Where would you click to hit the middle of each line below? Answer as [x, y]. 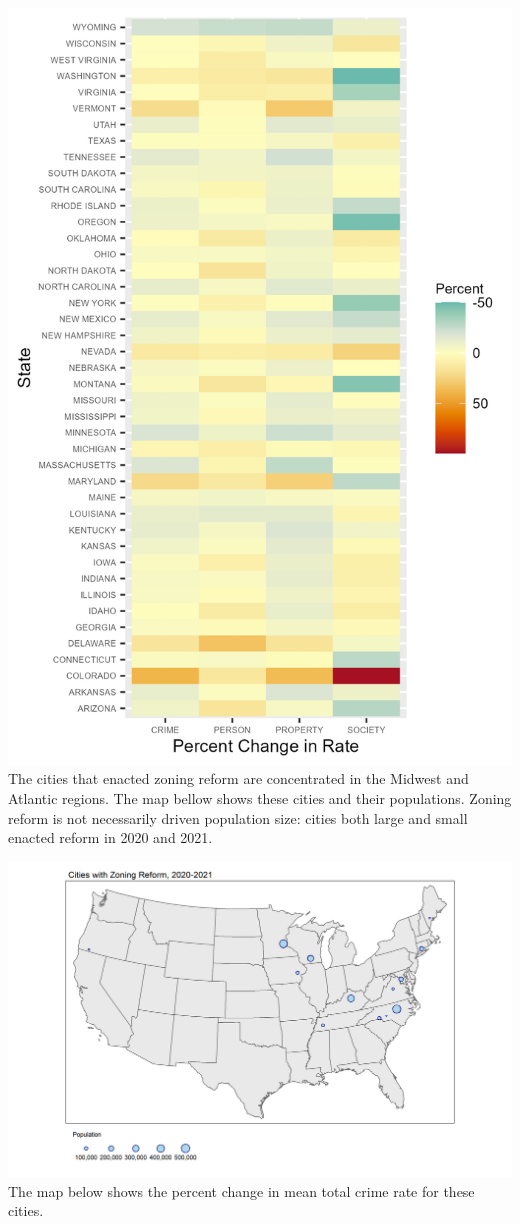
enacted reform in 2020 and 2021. [110, 837]
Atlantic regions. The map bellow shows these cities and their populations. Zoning [260, 797]
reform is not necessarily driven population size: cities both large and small [238, 817]
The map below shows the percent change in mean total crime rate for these [241, 1190]
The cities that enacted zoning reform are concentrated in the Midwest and [238, 778]
